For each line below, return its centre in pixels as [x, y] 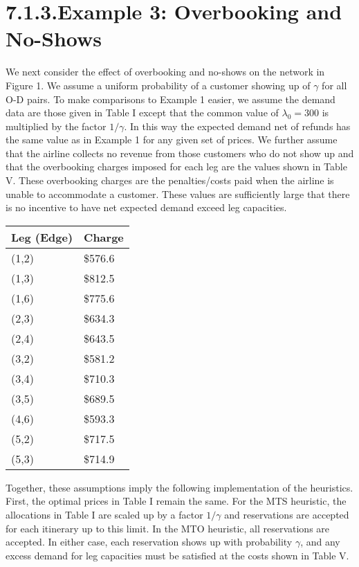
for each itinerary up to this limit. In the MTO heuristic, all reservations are [168, 528]
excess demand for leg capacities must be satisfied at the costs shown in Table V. [177, 555]
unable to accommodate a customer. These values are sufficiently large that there [178, 193]
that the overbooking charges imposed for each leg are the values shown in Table [176, 166]
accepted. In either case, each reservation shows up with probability [149, 542]
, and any [320, 542]
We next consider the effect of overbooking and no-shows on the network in [165, 72]
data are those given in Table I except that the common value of [142, 112]
